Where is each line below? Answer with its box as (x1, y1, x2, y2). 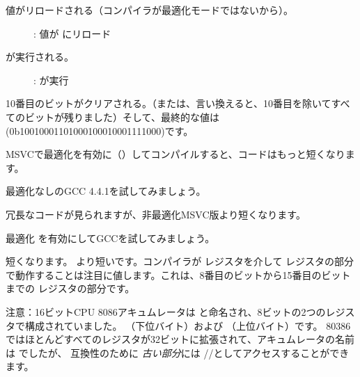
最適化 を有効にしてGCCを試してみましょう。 (6, 230, 215, 245)
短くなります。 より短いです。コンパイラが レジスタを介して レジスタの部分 (6, 254, 354, 268)
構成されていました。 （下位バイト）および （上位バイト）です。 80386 (24, 318, 351, 332)
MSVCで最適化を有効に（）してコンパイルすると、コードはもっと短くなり (6, 147, 345, 161)
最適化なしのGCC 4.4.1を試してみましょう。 (6, 184, 206, 198)
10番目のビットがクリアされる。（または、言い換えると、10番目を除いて (6, 96, 331, 111)
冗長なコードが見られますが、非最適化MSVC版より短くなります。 (6, 207, 306, 221)
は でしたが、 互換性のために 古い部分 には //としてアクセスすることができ (6, 345, 350, 360)
